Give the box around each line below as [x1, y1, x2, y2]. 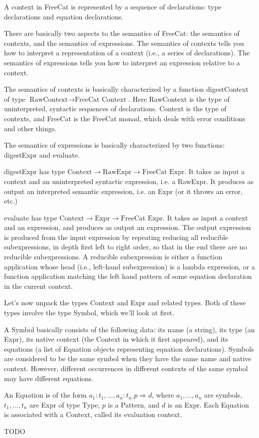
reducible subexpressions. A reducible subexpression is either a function [4, 251, 222, 262]
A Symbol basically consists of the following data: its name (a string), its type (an [4, 324, 255, 334]
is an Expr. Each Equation [167, 399, 249, 410]
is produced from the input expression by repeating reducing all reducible [4, 231, 229, 242]
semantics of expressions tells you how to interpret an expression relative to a [4, 57, 240, 67]
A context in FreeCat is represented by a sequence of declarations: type [4, 1, 222, 11]
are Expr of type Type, [29, 399, 100, 410]
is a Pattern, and [108, 399, 160, 410]
